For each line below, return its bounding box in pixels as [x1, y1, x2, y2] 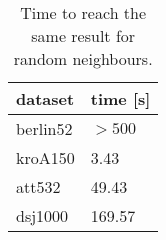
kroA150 [16, 146, 75, 169]
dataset [16, 87, 75, 110]
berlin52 [16, 117, 73, 140]
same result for [31, 24, 136, 47]
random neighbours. [13, 47, 153, 70]
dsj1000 [16, 204, 69, 227]
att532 [16, 175, 61, 198]
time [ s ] [90, 87, 151, 110]
